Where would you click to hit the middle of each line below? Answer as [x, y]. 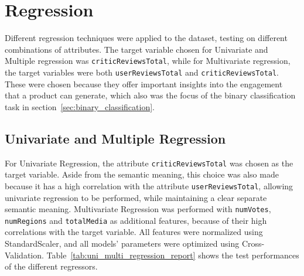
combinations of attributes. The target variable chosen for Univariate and [136, 49]
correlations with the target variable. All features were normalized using [134, 232]
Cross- [253, 243]
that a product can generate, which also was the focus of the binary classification [150, 95]
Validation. [24, 255]
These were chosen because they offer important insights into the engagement [144, 84]
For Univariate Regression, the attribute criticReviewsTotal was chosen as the [149, 163]
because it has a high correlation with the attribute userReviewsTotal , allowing [149, 185]
